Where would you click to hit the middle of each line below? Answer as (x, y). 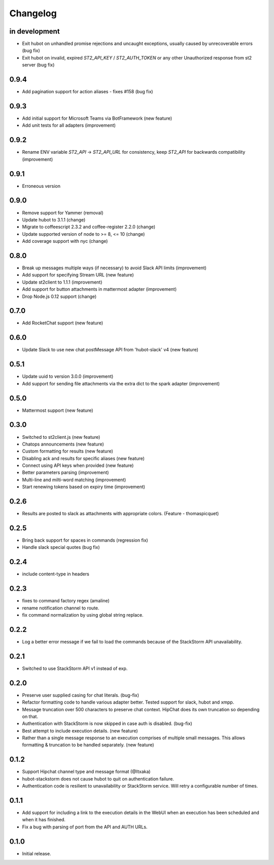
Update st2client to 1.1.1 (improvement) (62, 282)
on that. (30, 716)
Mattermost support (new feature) (58, 410)
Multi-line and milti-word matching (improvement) (74, 480)
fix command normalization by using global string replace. (83, 615)
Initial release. (37, 853)
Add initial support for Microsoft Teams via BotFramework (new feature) (97, 118)
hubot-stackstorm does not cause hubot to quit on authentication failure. (98, 778)
